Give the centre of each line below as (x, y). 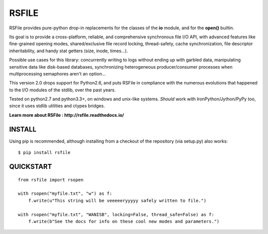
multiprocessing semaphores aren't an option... (58, 74)
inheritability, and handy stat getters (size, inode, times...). (69, 51)
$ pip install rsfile (44, 153)
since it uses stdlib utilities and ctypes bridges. (57, 106)
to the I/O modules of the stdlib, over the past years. (63, 90)
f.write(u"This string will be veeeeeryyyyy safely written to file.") (117, 200)
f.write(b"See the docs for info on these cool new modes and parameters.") (124, 221)
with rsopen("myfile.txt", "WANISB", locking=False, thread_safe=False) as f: (116, 214)
